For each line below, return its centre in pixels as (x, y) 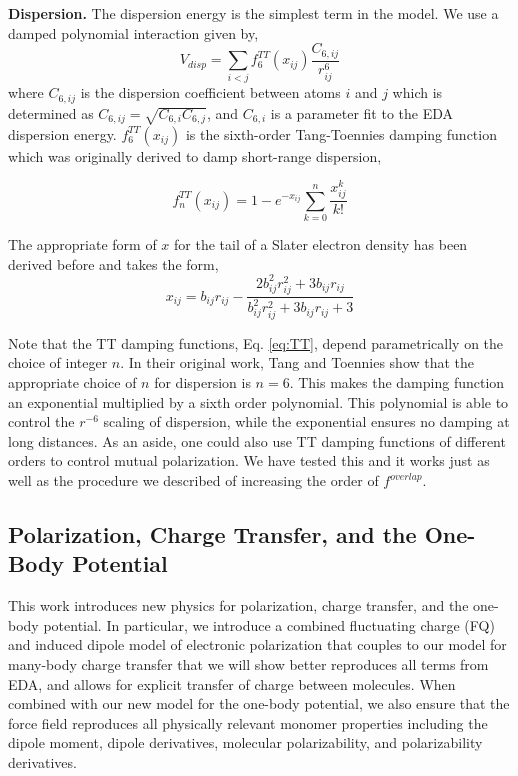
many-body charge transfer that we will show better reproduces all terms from (248, 663)
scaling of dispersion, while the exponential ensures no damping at (306, 421)
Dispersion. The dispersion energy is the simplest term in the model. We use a (253, 13)
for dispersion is (202, 382)
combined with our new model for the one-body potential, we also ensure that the (259, 703)
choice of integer (58, 362)
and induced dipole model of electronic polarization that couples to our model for (257, 644)
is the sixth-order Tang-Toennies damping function (341, 133)
